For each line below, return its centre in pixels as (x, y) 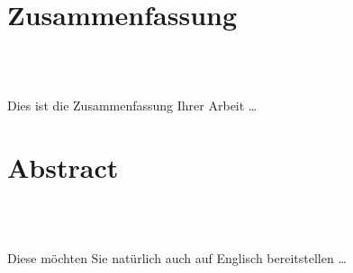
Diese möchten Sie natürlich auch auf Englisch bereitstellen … (177, 258)
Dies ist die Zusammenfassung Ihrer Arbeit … (132, 106)
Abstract (63, 167)
